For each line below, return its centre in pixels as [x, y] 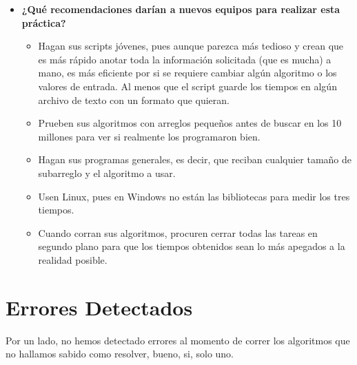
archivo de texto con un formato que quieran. [134, 100]
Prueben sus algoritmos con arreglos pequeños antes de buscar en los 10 [190, 123]
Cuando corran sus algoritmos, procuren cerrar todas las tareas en [178, 232]
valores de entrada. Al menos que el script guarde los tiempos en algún [187, 86]
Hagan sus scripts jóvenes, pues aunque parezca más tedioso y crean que [191, 46]
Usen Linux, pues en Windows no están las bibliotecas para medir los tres [194, 196]
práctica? [44, 22]
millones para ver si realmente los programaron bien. [149, 136]
